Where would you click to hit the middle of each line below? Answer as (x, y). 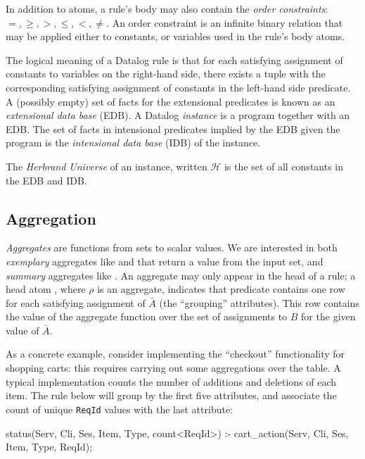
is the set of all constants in (284, 166)
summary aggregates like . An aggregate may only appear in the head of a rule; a (181, 275)
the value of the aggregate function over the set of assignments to (147, 316)
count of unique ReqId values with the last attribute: (120, 409)
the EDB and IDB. (46, 180)
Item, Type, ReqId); (49, 447)
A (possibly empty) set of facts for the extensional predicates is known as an (171, 101)
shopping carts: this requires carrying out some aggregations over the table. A (173, 368)
